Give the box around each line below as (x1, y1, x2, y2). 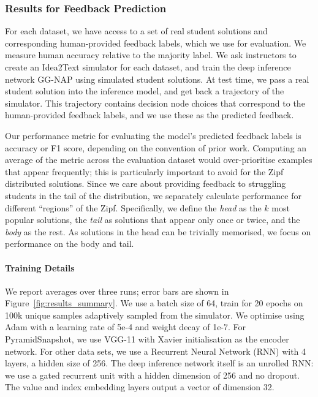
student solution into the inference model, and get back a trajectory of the (5, 85, 284, 97)
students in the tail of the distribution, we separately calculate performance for (5, 189, 301, 202)
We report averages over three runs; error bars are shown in (5, 284, 229, 297)
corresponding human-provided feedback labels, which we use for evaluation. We (5, 36, 306, 49)
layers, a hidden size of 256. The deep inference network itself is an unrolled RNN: (5, 357, 314, 369)
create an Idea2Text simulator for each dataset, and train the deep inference (5, 61, 291, 73)
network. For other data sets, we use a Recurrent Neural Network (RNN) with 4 (5, 344, 306, 357)
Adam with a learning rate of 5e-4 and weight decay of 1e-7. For (5, 320, 246, 333)
